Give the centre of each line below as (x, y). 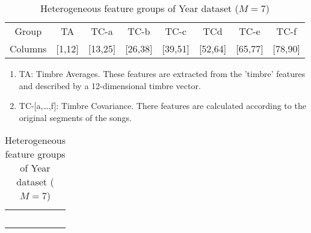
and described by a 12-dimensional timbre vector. (110, 85)
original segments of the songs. (75, 117)
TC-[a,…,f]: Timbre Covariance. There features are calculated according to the (162, 106)
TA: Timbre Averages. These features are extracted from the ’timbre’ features (162, 73)
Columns (28, 48)
